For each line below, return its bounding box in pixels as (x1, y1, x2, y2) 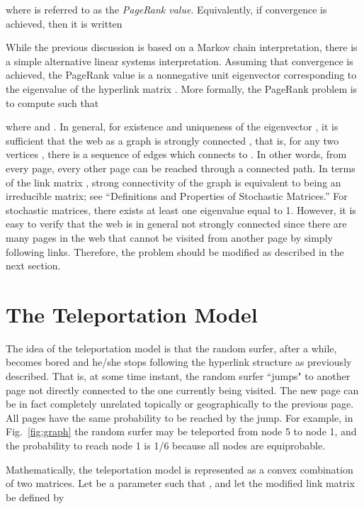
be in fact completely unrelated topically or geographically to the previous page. (6, 396, 354, 411)
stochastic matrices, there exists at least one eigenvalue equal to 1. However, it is (6, 202, 356, 217)
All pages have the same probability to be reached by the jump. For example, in (6, 410, 353, 425)
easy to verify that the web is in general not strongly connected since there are (6, 216, 347, 231)
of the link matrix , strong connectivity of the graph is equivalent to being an (6, 174, 341, 189)
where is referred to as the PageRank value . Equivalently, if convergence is (6, 2, 327, 16)
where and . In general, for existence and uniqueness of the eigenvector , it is (6, 119, 339, 134)
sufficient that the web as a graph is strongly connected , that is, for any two (6, 133, 339, 147)
